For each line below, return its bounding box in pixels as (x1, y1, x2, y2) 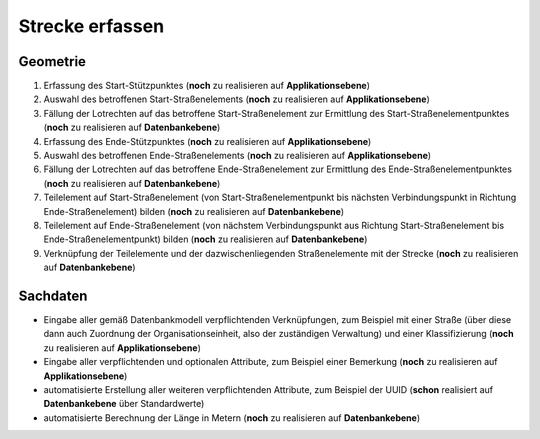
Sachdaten (18, 287, 88, 304)
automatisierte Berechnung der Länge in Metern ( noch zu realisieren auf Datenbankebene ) (43, 411, 421, 424)
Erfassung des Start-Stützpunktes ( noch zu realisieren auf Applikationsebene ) (43, 80, 370, 92)
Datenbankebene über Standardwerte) (43, 398, 205, 410)
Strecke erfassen (18, 15, 165, 37)
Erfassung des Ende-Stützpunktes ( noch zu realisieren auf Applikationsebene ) (43, 135, 372, 147)
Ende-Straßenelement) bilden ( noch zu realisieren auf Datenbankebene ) (43, 205, 345, 217)
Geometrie (18, 53, 87, 70)
